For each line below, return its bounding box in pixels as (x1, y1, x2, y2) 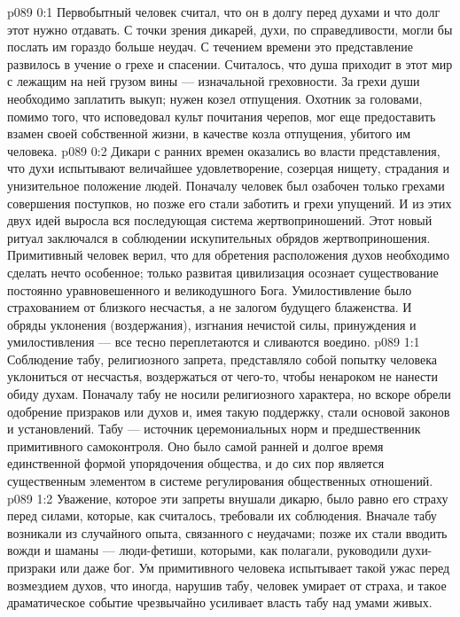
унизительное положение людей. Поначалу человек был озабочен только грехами (7, 176, 445, 194)
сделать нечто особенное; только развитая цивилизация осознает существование (7, 262, 439, 281)
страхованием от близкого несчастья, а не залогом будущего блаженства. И (7, 298, 412, 316)
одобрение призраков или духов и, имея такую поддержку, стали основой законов (7, 402, 450, 420)
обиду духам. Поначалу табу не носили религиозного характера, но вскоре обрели (7, 385, 451, 403)
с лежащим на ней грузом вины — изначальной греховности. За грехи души (7, 72, 420, 90)
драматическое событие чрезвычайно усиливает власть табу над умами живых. (7, 593, 433, 612)
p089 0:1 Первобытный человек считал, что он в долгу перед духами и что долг (7, 3, 441, 20)
